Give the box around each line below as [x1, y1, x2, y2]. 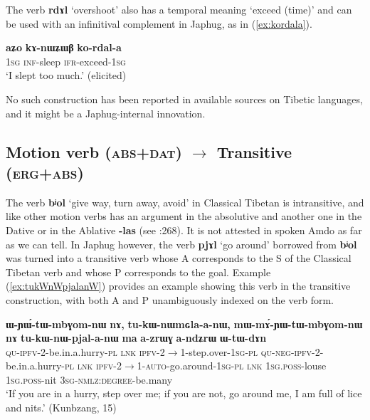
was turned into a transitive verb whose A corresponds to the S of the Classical [6, 251, 351, 266]
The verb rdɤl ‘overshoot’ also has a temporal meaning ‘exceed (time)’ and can [6, 2, 352, 16]
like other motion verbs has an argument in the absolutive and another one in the [6, 209, 362, 224]
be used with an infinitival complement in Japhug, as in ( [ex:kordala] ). [6, 16, 312, 31]
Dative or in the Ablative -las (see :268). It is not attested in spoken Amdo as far [6, 222, 362, 237]
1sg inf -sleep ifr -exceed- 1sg [6, 53, 126, 68]
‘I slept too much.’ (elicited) [6, 68, 127, 83]
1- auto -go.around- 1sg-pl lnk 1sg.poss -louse [137, 358, 327, 373]
